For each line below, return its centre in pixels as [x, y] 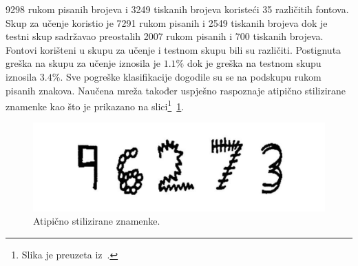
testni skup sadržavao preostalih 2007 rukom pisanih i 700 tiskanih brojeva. [165, 36]
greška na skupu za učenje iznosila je [83, 63]
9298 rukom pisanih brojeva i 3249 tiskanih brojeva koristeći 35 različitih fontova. [177, 9]
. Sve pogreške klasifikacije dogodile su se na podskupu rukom [191, 76]
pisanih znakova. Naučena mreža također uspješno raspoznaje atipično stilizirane [176, 90]
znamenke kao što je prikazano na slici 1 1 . [95, 105]
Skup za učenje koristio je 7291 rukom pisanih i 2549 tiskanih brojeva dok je [167, 22]
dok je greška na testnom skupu [254, 63]
